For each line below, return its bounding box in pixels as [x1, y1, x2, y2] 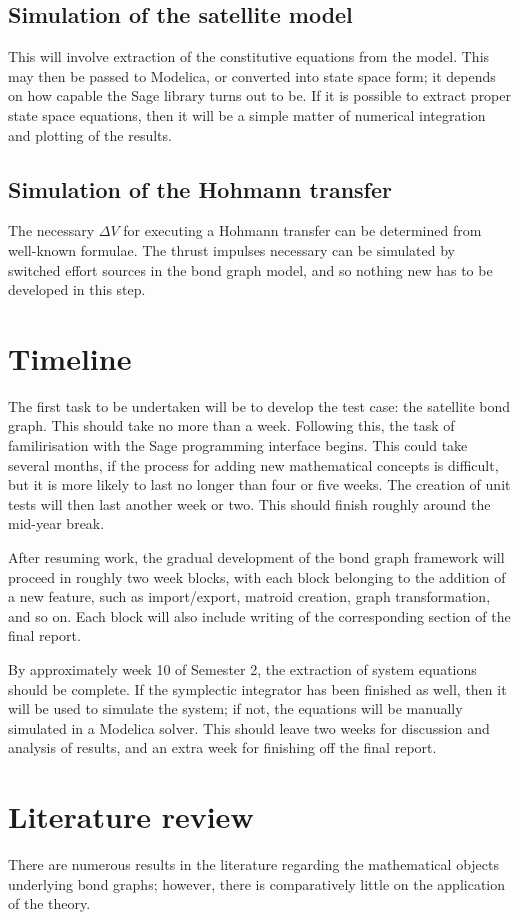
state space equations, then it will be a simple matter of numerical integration [8, 104, 486, 125]
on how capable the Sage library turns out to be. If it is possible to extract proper [8, 85, 512, 106]
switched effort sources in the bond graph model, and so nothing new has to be [8, 259, 493, 280]
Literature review [8, 796, 254, 837]
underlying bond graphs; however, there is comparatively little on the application [8, 873, 506, 894]
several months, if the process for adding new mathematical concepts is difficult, [8, 454, 499, 475]
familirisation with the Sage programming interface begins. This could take [8, 435, 468, 456]
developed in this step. [8, 279, 146, 300]
